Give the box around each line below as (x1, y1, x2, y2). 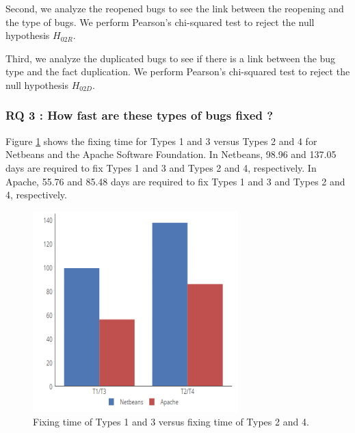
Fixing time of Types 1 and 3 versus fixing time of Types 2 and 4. (33, 415, 309, 429)
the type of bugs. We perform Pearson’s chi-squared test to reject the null (5, 14, 315, 29)
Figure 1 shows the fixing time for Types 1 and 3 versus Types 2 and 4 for (5, 133, 317, 148)
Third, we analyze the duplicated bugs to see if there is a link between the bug (5, 51, 336, 65)
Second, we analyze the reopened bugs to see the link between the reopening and (5, 1, 344, 15)
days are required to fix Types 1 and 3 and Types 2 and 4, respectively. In (5, 160, 317, 174)
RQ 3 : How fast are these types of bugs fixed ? (5, 107, 274, 124)
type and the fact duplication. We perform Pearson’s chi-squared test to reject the (5, 64, 350, 79)
